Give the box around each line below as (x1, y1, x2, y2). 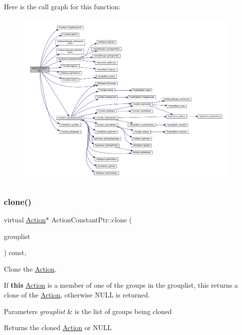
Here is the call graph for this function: (4, 1, 121, 11)
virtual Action (4, 215, 46, 225)
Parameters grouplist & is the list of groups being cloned (4, 306, 172, 316)
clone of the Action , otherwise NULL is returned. (4, 290, 150, 299)
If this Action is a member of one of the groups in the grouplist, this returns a (4, 280, 238, 290)
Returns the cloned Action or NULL (4, 322, 112, 333)
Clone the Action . (4, 263, 57, 274)
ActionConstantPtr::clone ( (51, 215, 132, 225)
